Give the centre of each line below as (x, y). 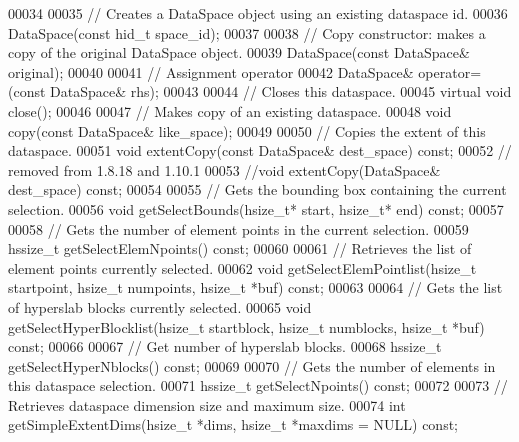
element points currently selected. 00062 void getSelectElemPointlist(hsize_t (242, 267)
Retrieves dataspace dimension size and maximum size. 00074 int (207, 404)
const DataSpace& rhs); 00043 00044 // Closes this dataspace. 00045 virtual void (262, 91)
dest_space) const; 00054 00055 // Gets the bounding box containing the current (257, 189)
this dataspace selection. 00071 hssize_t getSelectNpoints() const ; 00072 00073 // (258, 385)
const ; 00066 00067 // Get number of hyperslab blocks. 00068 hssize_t (225, 346)
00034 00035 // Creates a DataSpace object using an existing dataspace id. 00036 (258, 13)
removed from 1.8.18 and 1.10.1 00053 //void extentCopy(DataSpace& (224, 169)
